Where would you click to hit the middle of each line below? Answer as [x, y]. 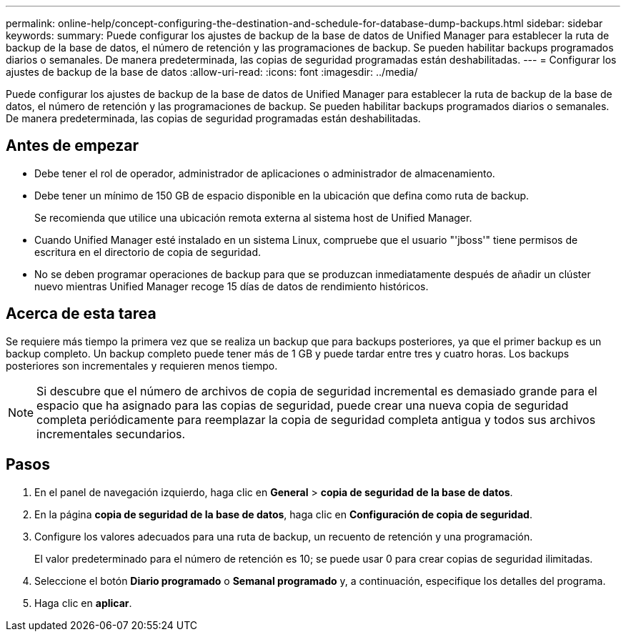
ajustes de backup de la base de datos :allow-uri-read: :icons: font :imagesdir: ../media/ [212, 72]
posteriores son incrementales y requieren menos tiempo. [142, 365]
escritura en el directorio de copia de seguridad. [148, 252]
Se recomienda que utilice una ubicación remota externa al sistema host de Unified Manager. [253, 217]
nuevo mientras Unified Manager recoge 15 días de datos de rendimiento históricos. [232, 286]
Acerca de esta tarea [81, 314]
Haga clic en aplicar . [83, 603]
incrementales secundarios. [111, 434]
